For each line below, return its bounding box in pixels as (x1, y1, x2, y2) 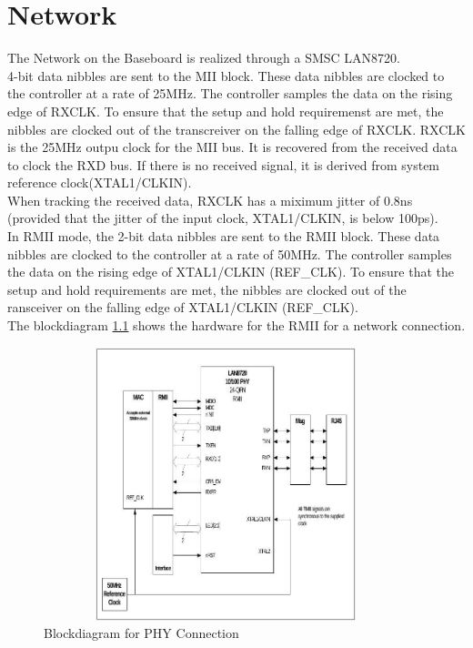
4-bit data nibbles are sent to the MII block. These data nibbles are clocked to (7, 66, 445, 85)
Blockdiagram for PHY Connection (44, 623, 239, 643)
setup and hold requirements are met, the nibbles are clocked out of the (7, 279, 407, 299)
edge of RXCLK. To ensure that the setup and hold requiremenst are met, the (7, 101, 444, 120)
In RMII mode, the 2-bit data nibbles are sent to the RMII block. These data (7, 227, 440, 246)
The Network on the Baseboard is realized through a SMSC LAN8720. (7, 48, 400, 67)
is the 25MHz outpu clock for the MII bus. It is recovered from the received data (7, 137, 458, 157)
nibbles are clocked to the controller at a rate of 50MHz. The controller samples (7, 244, 452, 263)
